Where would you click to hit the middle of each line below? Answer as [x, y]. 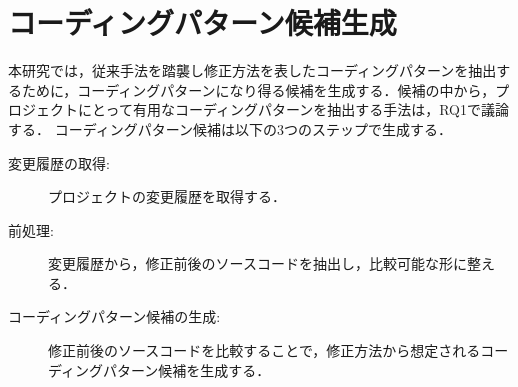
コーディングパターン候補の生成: [114, 316]
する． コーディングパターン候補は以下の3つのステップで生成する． [230, 128]
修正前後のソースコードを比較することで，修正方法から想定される [264, 350]
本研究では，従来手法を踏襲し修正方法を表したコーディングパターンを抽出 [252, 70]
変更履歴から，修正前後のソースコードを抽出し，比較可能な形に [257, 263]
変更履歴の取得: [59, 162]
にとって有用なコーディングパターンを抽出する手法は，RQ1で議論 [293, 109]
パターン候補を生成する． [187, 369]
